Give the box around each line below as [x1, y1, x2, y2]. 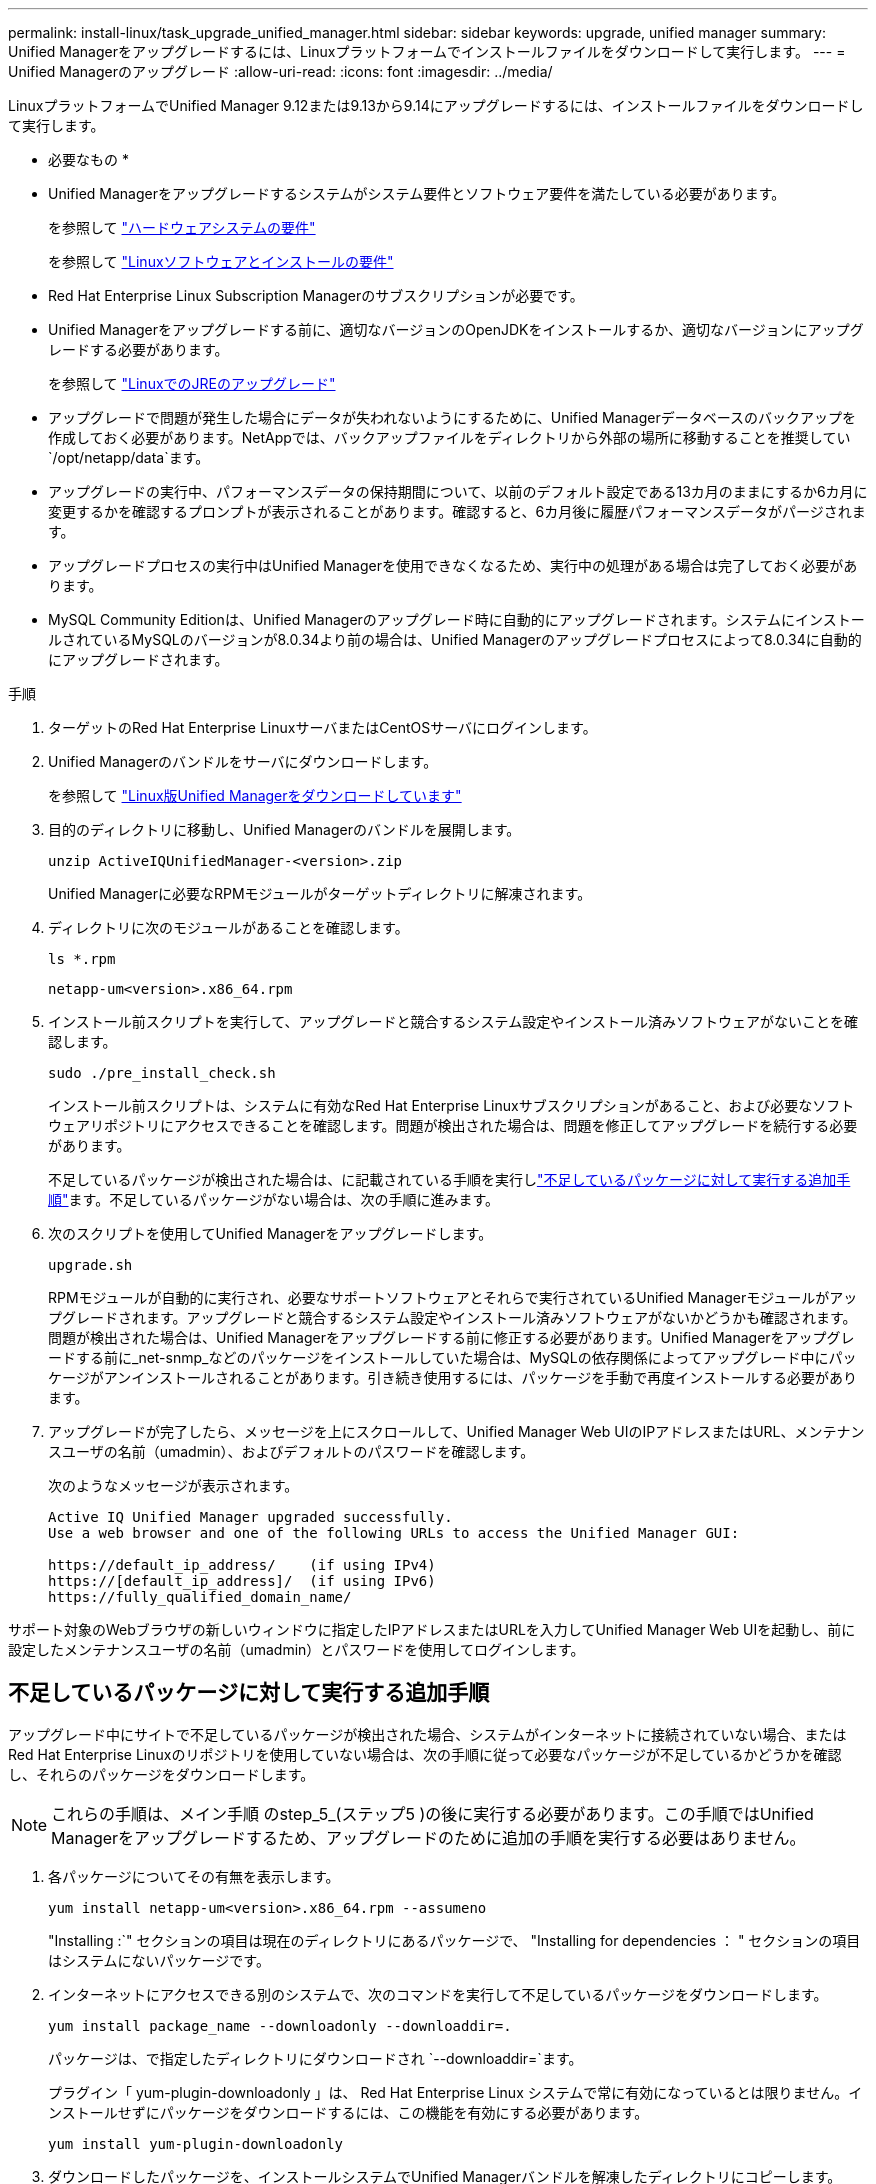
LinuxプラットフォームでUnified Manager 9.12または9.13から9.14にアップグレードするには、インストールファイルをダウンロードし [8, 97, 864, 114]
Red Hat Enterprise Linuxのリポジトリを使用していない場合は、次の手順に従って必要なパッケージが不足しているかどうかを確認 [8, 1745, 842, 1763]
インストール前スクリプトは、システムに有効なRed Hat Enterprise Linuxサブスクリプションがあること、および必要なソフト [48, 1097, 855, 1114]
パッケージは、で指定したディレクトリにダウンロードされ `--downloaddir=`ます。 [48, 2049, 583, 2067]
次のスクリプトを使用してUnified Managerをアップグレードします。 [48, 1225, 493, 1242]
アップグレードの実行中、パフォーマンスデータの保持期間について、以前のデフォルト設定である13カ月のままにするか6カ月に [48, 483, 868, 500]
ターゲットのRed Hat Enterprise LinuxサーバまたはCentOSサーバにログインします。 [48, 719, 597, 736]
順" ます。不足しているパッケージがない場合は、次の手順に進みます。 [48, 1191, 500, 1208]
